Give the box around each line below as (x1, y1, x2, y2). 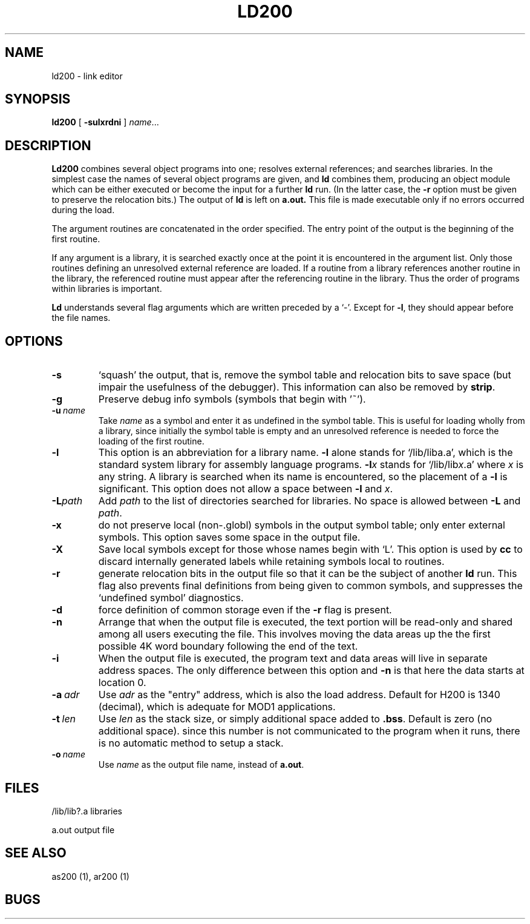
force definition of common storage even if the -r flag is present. (98, 604, 392, 616)
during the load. (51, 205, 115, 216)
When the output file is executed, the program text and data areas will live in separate (98, 652, 488, 665)
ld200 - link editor (51, 70, 123, 81)
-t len (51, 713, 76, 725)
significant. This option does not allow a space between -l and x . (98, 483, 393, 495)
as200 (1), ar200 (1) (51, 871, 129, 882)
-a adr (51, 688, 80, 701)
